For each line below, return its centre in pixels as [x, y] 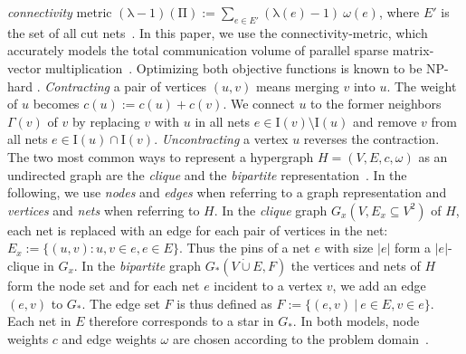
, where [399, 12]
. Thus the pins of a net [244, 248]
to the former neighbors [376, 104]
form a [413, 248]
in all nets [223, 121]
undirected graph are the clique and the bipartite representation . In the [207, 174]
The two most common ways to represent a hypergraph [161, 156]
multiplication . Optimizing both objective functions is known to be [234, 67]
